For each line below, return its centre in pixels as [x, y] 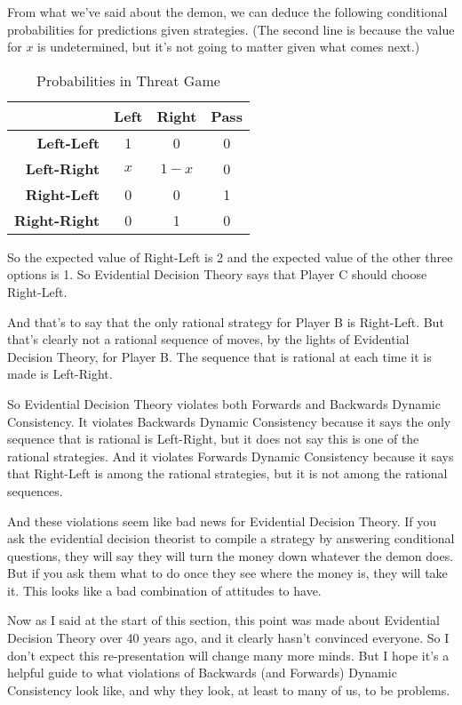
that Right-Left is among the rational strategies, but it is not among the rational [227, 473]
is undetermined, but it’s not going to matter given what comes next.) [229, 47]
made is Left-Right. [60, 374]
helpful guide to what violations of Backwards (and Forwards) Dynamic [202, 673]
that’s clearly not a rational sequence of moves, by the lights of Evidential [208, 339]
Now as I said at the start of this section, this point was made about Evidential [223, 620]
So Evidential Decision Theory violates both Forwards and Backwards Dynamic [224, 403]
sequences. [35, 490]
